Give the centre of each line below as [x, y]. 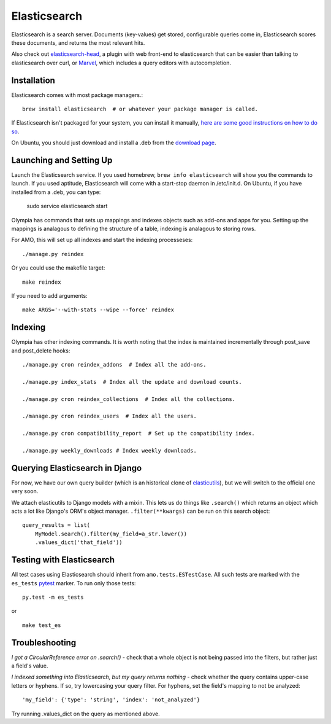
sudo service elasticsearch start [67, 206]
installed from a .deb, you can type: [56, 192]
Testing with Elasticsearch [63, 560]
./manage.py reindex [53, 254]
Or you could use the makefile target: [58, 268]
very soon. [25, 491]
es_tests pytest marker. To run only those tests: [74, 583]
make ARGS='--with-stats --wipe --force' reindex [98, 310]
